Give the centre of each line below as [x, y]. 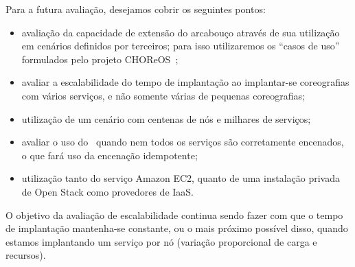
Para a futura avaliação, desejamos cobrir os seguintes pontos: [136, 9]
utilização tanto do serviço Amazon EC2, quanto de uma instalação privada [181, 178]
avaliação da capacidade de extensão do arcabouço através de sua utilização [181, 32]
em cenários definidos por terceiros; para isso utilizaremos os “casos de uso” [181, 46]
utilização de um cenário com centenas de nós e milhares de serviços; [166, 118]
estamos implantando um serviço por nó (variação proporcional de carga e [161, 241]
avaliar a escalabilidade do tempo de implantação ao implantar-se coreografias [185, 82]
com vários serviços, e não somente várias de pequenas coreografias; [163, 95]
